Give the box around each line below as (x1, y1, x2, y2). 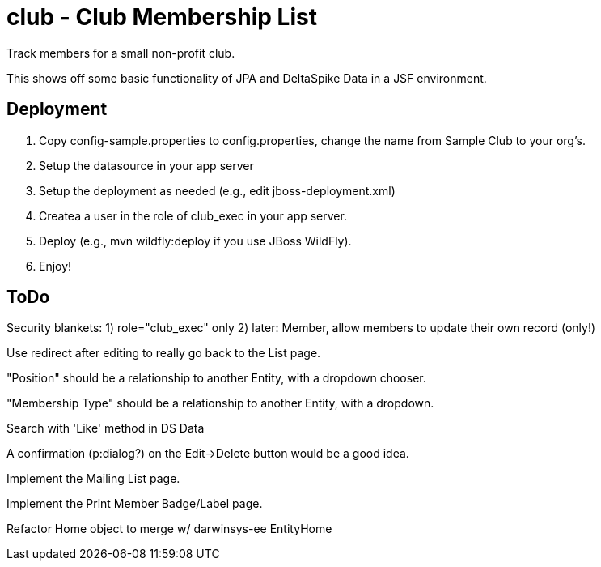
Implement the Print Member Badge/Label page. (6, 497, 263, 511)
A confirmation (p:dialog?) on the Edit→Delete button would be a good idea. (6, 446, 409, 461)
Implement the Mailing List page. (6, 471, 180, 486)
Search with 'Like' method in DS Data (6, 421, 205, 436)
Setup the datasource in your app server (39, 158, 254, 173)
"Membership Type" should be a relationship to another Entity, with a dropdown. (6, 396, 434, 411)
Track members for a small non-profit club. (6, 45, 235, 60)
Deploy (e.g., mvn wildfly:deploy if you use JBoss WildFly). (39, 233, 352, 248)
